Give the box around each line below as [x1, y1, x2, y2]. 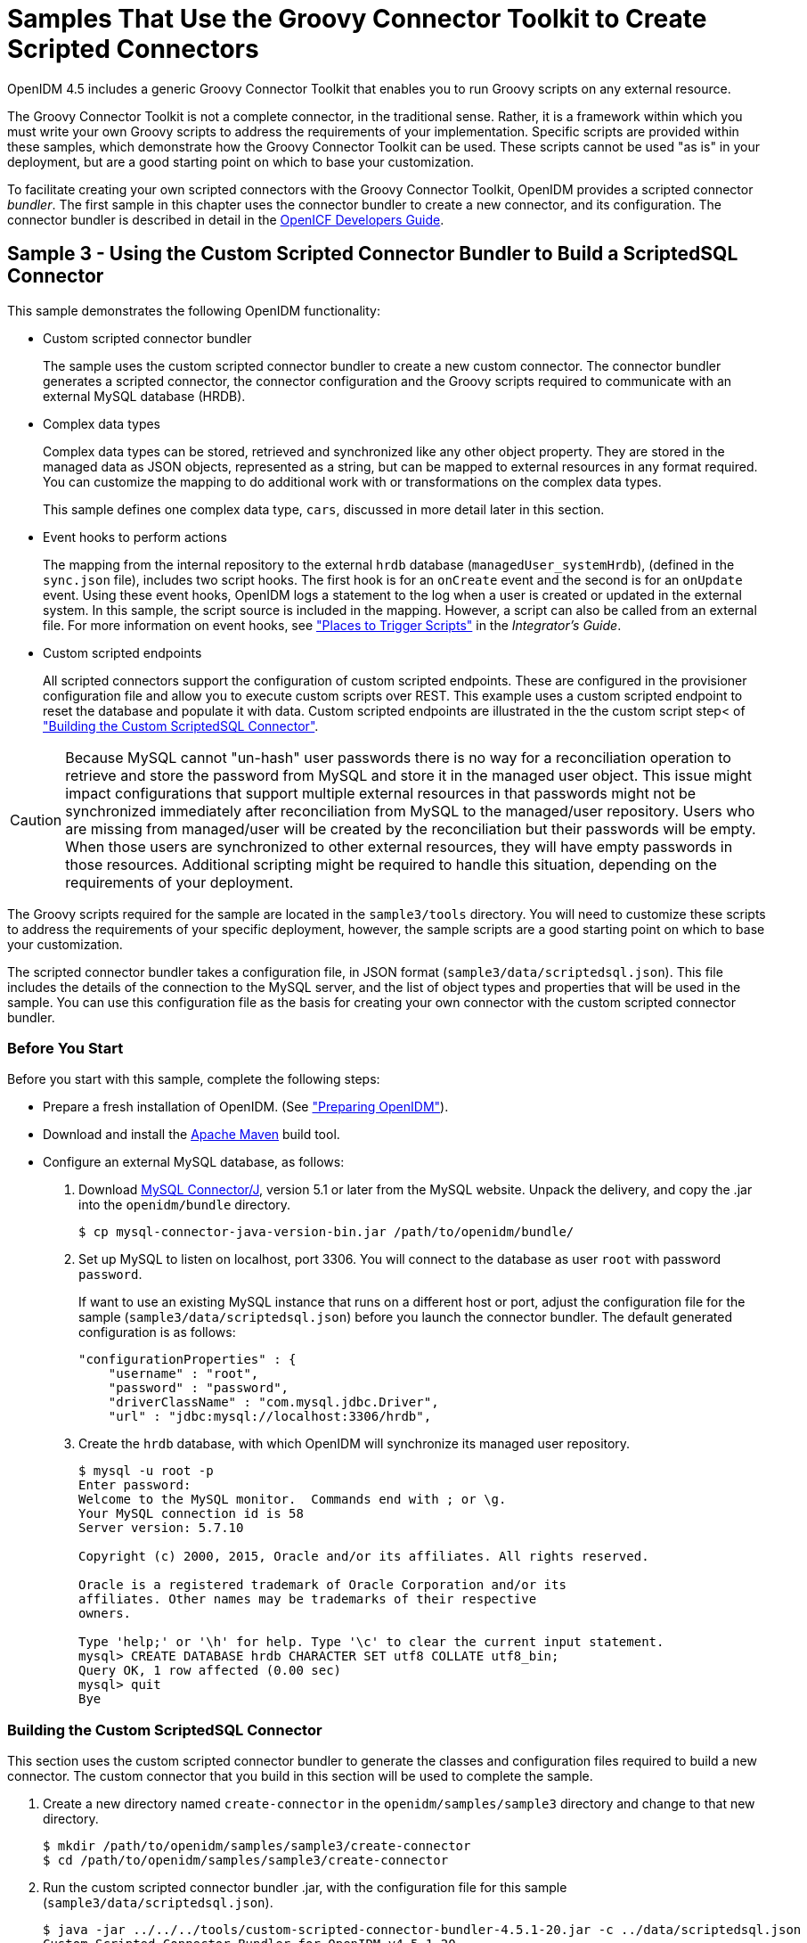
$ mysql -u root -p [78, 1463, 214, 1479]
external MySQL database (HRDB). [43, 388, 246, 404]
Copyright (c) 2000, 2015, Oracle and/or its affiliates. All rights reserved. [78, 1549, 649, 1564]
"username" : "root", [108, 1366, 259, 1381]
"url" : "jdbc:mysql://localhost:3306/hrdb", [108, 1409, 432, 1424]
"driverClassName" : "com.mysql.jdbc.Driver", [108, 1395, 439, 1410]
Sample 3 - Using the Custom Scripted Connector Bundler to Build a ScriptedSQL [7, 242, 738, 266]
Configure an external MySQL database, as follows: [43, 1154, 345, 1170]
